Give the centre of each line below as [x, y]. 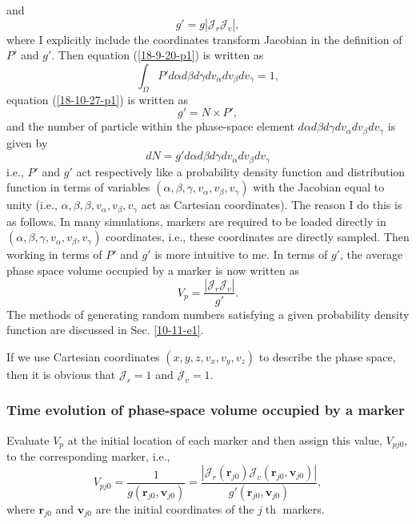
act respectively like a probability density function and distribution [241, 171]
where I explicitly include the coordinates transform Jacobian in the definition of [204, 39]
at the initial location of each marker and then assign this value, [225, 439]
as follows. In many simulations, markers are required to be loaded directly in [196, 221]
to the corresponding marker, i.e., [88, 456]
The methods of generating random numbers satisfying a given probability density [208, 314]
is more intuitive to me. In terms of [241, 254]
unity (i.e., [32, 205]
